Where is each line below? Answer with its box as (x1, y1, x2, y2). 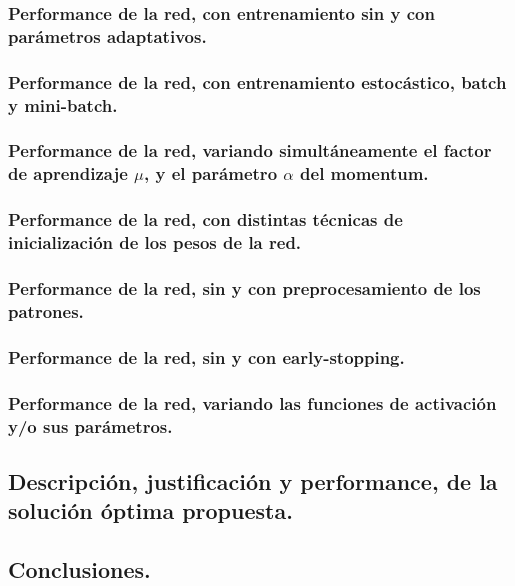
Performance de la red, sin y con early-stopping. (8, 344, 405, 369)
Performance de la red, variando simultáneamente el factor (8, 138, 492, 163)
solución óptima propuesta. (8, 495, 293, 526)
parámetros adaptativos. (8, 23, 207, 48)
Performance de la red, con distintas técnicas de (8, 207, 403, 232)
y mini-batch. (8, 92, 118, 117)
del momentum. (300, 161, 429, 186)
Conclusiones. (8, 554, 151, 584)
